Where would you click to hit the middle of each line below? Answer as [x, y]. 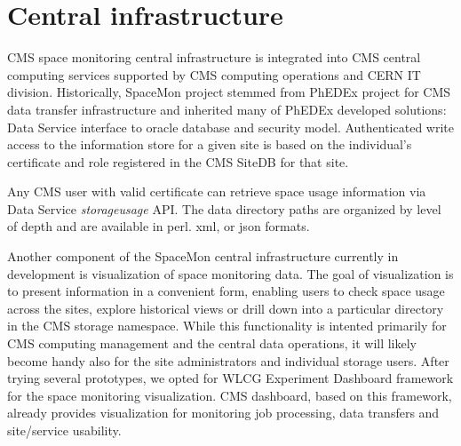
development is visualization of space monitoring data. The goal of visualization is [230, 273]
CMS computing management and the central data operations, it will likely [212, 343]
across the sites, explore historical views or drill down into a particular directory [226, 308]
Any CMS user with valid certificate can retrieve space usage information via [217, 191]
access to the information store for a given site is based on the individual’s [210, 144]
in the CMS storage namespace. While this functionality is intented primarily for [227, 326]
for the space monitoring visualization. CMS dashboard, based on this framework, [230, 395]
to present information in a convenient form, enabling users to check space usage [226, 291]
